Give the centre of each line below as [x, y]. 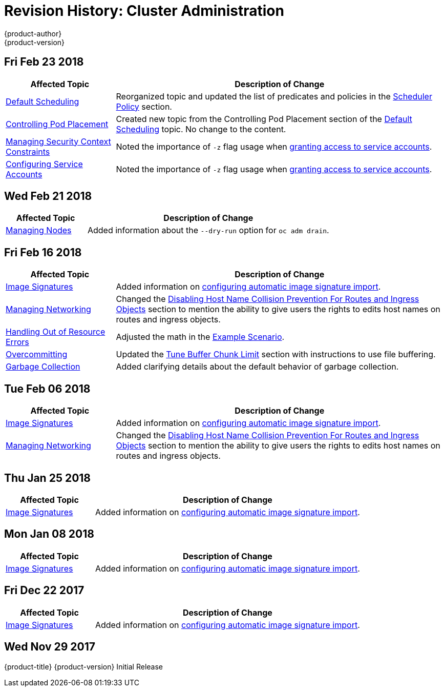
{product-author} [33, 33]
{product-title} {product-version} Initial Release [84, 666]
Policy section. [144, 106]
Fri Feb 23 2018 [44, 62]
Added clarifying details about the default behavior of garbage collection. [257, 367]
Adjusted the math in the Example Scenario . [200, 337]
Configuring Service [44, 164]
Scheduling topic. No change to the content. [201, 129]
